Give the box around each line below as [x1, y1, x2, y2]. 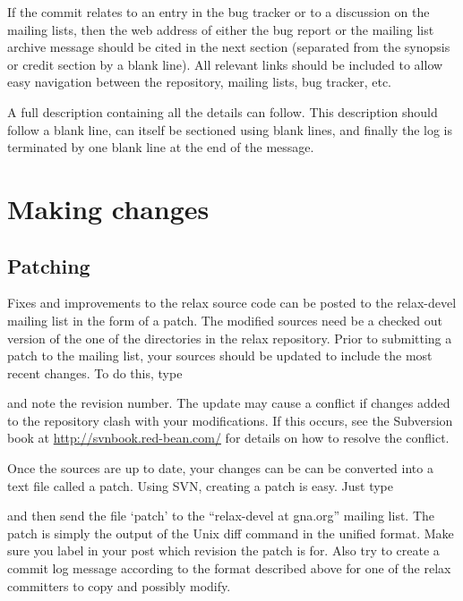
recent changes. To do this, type [7, 363, 183, 382]
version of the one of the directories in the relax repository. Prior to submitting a [7, 328, 452, 347]
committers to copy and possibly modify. [7, 576, 231, 595]
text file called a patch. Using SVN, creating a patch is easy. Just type [7, 476, 394, 495]
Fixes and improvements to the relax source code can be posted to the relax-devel [7, 293, 457, 312]
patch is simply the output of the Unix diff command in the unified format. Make [7, 523, 454, 542]
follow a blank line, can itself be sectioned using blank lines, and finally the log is [7, 120, 453, 139]
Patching [7, 251, 90, 279]
